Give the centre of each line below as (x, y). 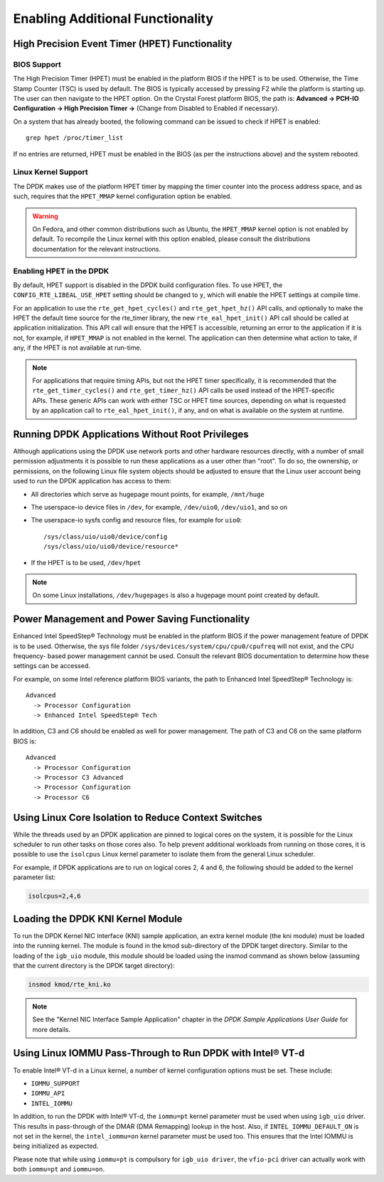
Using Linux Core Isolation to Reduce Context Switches (138, 817)
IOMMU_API (48, 1094)
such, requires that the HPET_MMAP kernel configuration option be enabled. (123, 196)
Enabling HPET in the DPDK (61, 271)
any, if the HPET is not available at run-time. (78, 348)
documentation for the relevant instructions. (97, 249)
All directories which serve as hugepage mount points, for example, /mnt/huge (148, 494)
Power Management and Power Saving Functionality (132, 619)
